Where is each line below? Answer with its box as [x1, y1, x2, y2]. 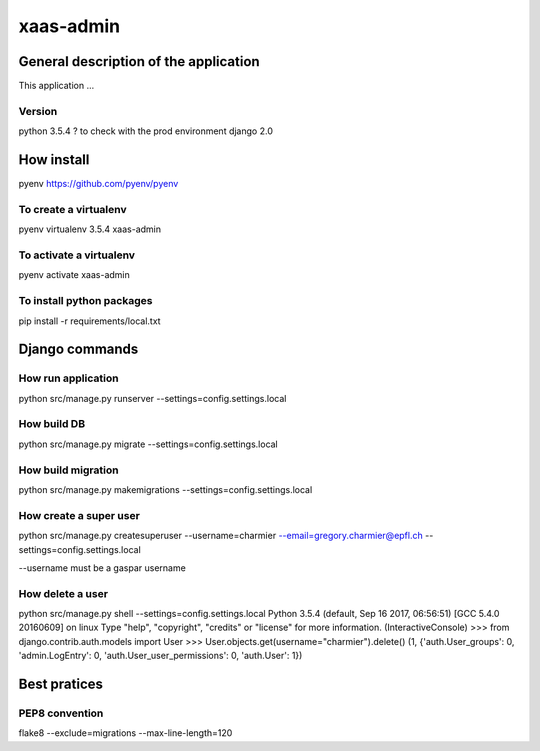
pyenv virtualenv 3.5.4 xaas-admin [18, 223, 162, 235]
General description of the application [18, 53, 260, 70]
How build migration [18, 463, 119, 477]
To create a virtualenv [18, 202, 127, 216]
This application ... [18, 80, 95, 92]
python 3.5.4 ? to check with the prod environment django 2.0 [18, 125, 274, 137]
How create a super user [18, 508, 140, 522]
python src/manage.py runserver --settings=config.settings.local [18, 392, 287, 404]
